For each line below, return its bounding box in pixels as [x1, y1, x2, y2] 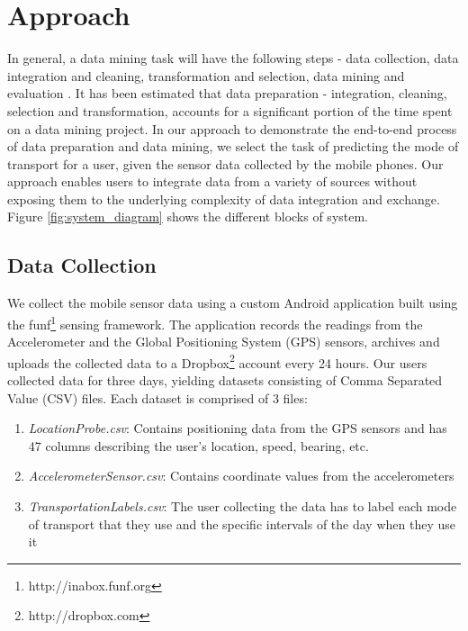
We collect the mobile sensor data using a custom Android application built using [7, 293, 458, 312]
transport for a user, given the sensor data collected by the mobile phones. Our [7, 154, 444, 173]
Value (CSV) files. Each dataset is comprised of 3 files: [7, 388, 308, 407]
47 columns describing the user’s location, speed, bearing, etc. [28, 436, 369, 455]
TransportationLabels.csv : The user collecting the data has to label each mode [28, 496, 457, 515]
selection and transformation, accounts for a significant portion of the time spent [7, 101, 453, 120]
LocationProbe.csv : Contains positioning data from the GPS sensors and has [28, 419, 447, 437]
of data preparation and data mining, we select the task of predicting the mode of [7, 137, 459, 156]
